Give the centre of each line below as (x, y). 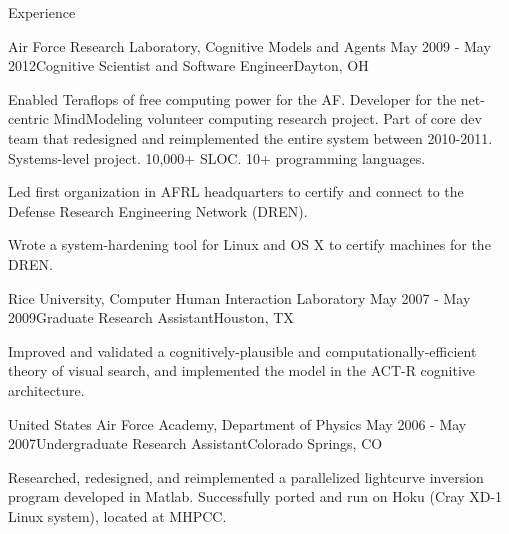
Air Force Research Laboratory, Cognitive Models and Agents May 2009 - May (249, 45)
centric (28, 118)
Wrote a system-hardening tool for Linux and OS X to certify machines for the (249, 244)
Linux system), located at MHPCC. (117, 515)
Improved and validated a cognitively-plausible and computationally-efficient (242, 350)
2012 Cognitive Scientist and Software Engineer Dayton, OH (188, 65)
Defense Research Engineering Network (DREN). (158, 210)
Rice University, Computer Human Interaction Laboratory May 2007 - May (239, 297)
